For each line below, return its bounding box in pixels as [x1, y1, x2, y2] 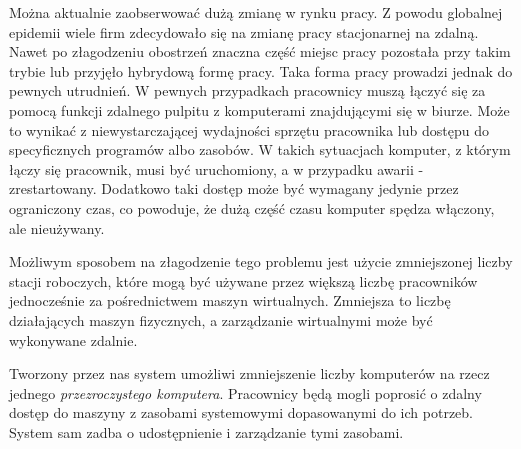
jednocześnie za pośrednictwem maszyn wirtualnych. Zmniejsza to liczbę [9, 290, 451, 311]
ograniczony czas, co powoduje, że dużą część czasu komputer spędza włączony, [9, 197, 495, 218]
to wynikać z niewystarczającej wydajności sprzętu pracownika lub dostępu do [9, 119, 489, 140]
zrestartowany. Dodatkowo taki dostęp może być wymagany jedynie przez [9, 178, 459, 199]
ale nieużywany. [9, 217, 105, 238]
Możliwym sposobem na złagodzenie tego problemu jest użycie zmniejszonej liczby [9, 251, 513, 272]
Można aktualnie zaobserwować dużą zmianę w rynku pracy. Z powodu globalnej [9, 2, 503, 22]
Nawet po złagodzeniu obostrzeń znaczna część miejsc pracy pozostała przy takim [9, 41, 511, 62]
